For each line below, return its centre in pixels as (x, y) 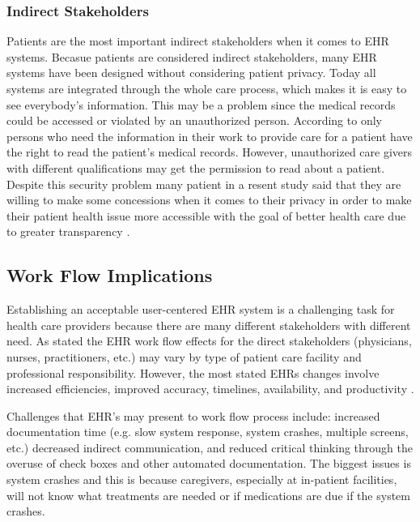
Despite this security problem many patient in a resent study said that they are (204, 184)
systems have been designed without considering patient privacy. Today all (191, 73)
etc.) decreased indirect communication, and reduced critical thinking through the (210, 447)
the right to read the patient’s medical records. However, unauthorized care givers (210, 152)
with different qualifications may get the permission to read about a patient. (196, 167)
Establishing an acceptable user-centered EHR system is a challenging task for (201, 309)
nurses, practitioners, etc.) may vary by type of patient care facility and (184, 356)
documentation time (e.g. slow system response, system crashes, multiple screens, (208, 432)
